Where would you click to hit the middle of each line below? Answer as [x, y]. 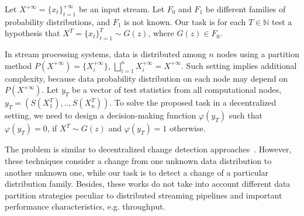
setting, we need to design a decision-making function [101, 115]
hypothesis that [32, 33]
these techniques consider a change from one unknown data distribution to [138, 160]
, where [161, 33]
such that [246, 115]
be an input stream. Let [122, 9]
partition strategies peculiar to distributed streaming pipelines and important [144, 195]
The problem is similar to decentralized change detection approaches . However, [148, 149]
